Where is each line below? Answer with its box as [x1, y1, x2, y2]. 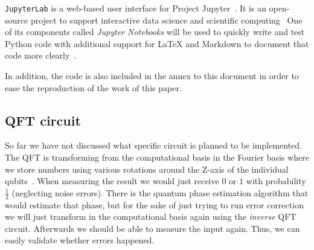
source [5, 13, 28, 26]
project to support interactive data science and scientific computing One [30, 13, 303, 26]
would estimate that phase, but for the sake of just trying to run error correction [5, 198, 304, 211]
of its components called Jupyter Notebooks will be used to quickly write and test [5, 25, 305, 38]
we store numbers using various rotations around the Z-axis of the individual [5, 162, 289, 175]
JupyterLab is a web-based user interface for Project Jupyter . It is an [5, 2, 266, 14]
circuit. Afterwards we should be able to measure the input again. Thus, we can [5, 222, 300, 234]
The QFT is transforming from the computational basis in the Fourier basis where [5, 151, 309, 164]
